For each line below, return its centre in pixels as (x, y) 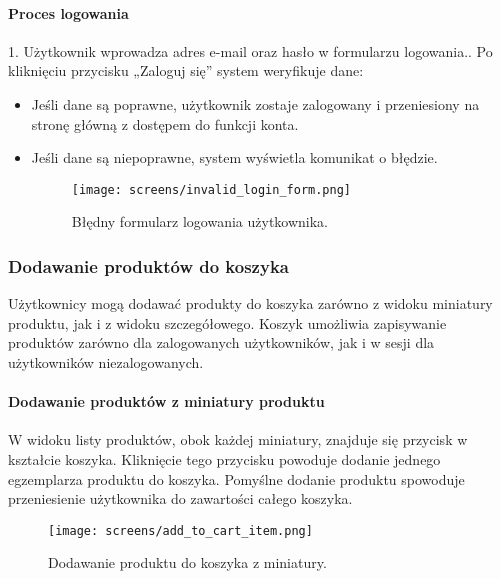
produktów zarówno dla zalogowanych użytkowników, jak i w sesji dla (221, 342)
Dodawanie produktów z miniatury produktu (166, 401)
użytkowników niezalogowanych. (106, 362)
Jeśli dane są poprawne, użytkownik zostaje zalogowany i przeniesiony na (255, 103)
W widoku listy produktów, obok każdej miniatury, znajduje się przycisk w (238, 439)
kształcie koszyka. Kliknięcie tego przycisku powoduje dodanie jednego (224, 459)
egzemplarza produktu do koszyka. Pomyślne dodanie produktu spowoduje (236, 478)
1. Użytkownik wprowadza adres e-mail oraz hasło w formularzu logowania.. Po (250, 50)
